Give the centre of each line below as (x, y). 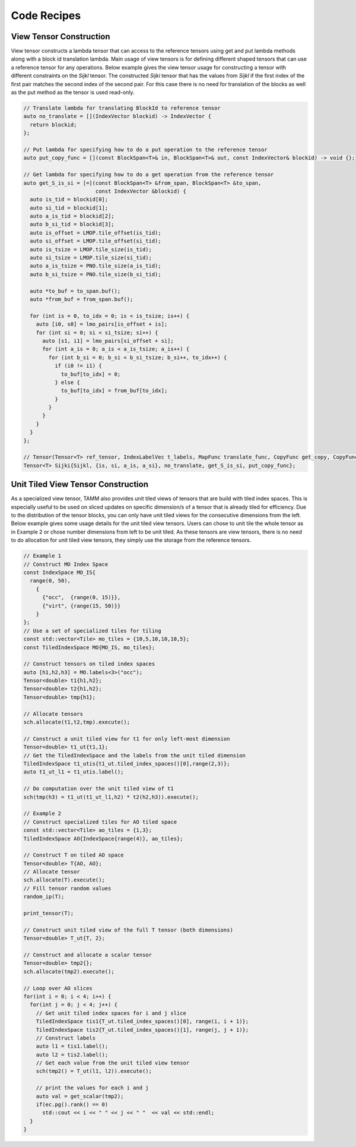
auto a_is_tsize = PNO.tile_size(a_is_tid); (96, 266)
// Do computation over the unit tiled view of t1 (99, 789)
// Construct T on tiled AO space (74, 855)
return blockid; (53, 124)
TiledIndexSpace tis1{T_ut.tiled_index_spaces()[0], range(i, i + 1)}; (142, 1021)
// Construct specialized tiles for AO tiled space (100, 822)
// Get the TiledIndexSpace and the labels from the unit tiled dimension (135, 755)
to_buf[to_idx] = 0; (91, 374)
